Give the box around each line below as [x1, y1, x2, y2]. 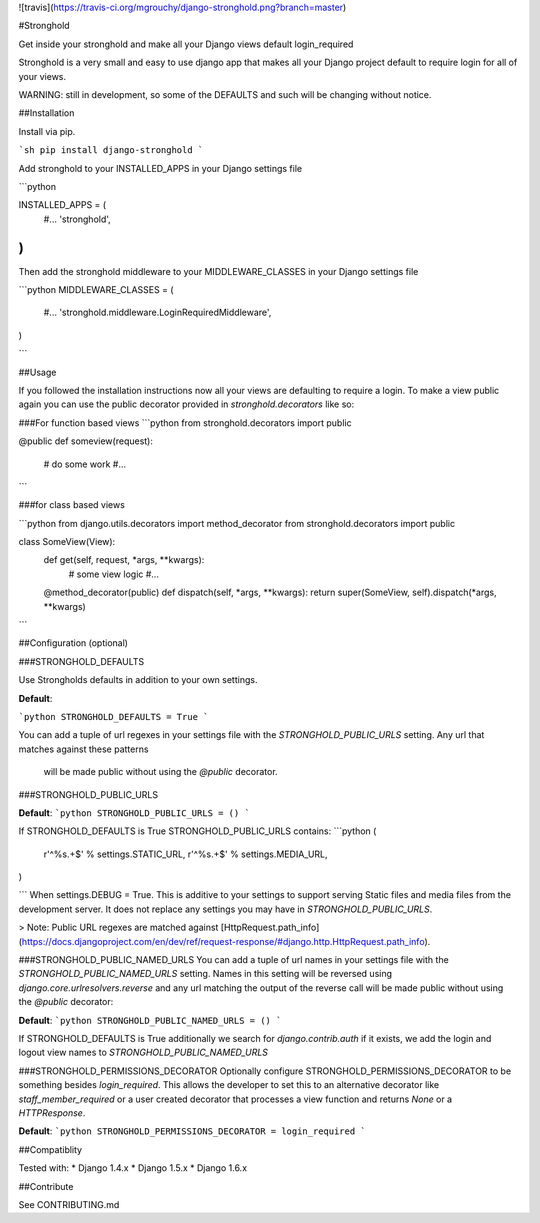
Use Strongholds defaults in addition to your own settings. [18, 674, 258, 686]
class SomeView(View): [18, 536, 116, 548]
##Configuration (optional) [18, 637, 129, 649]
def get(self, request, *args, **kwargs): [43, 554, 205, 566]
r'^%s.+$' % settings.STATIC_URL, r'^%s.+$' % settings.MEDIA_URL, [43, 848, 329, 860]
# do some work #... [43, 458, 127, 470]
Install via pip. [18, 125, 76, 137]
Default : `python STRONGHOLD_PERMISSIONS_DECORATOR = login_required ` [18, 1125, 366, 1137]
